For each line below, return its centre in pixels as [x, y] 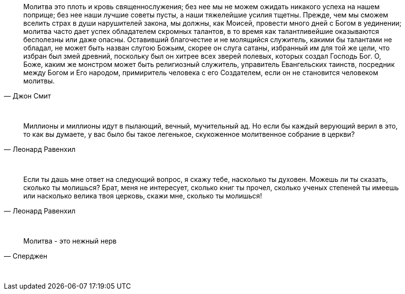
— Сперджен [26, 256]
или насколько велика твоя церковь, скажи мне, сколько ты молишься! [143, 196]
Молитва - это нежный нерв [70, 241]
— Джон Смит [27, 96]
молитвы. [39, 81]
